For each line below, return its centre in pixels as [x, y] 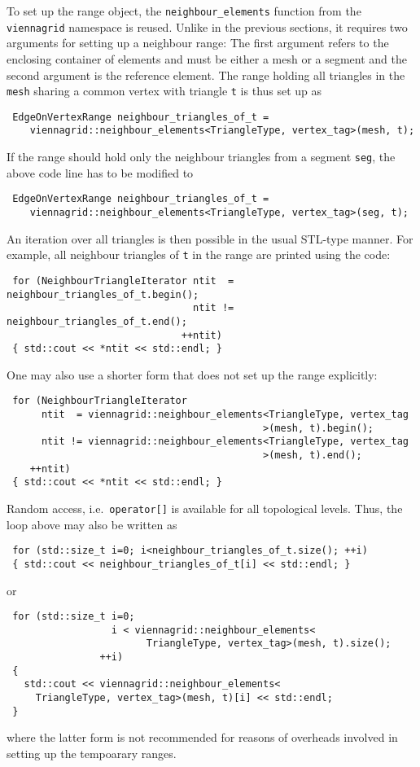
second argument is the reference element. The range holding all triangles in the [206, 75]
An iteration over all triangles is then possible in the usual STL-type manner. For [210, 238]
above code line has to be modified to [100, 172]
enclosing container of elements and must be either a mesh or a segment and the [207, 58]
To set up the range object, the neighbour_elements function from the [184, 11]
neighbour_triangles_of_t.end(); [97, 321]
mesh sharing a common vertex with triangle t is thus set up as [164, 91]
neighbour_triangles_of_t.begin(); [103, 294]
